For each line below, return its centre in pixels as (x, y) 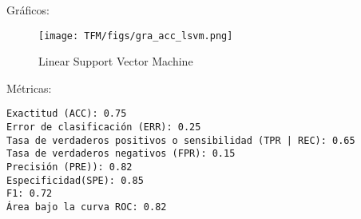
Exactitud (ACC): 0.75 (67, 114)
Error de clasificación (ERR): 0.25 (104, 127)
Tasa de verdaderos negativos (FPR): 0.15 (121, 154)
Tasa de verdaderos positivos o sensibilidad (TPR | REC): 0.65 (181, 140)
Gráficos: (28, 10)
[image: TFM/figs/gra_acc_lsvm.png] (136, 36)
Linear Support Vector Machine (116, 61)
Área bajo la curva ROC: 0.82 (87, 207)
